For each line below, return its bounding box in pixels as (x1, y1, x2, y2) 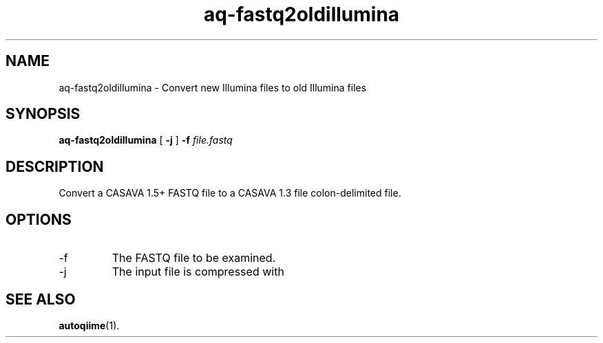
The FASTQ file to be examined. (112, 251, 276, 265)
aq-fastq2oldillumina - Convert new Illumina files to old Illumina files (59, 81, 367, 93)
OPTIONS (6, 210, 72, 228)
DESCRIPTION (6, 157, 104, 175)
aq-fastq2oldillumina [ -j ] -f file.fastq (59, 134, 233, 146)
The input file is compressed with (112, 265, 284, 279)
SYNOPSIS (6, 105, 81, 123)
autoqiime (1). (59, 319, 120, 331)
